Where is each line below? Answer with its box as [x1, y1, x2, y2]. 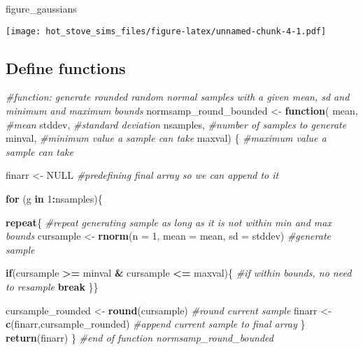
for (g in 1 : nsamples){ [6, 191, 103, 206]
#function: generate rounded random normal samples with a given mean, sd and [6, 89, 350, 104]
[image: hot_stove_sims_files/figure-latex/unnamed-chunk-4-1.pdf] [6, 26, 327, 36]
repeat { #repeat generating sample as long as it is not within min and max [6, 214, 332, 229]
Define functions [6, 57, 126, 78]
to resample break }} [6, 279, 99, 293]
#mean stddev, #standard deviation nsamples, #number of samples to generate [6, 117, 347, 131]
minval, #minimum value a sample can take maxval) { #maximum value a [6, 131, 327, 145]
